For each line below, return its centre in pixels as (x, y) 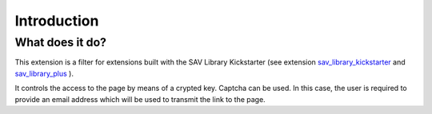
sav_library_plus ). (44, 73)
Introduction (57, 21)
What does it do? (61, 42)
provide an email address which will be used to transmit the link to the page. (140, 99)
